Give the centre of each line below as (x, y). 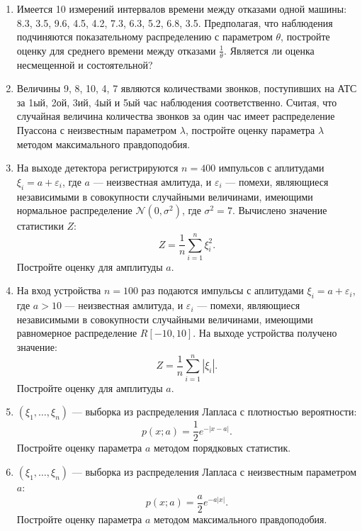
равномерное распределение (77, 333)
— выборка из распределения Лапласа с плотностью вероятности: (214, 412)
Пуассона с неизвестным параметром (97, 129)
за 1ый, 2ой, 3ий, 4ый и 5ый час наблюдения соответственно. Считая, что (177, 102)
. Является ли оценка (269, 50)
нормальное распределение (74, 210)
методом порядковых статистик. (222, 448)
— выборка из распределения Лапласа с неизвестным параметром (214, 472)
